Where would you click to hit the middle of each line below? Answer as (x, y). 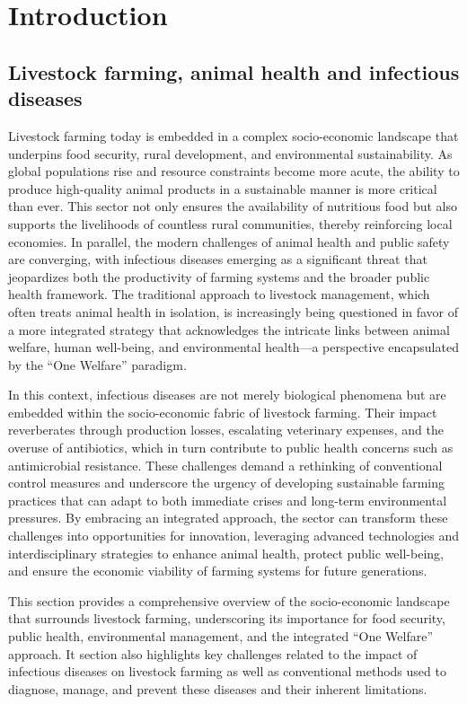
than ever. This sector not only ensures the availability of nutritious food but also (233, 206)
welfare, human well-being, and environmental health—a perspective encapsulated (233, 347)
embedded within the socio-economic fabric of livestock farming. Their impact (223, 412)
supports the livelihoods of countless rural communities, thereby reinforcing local (230, 223)
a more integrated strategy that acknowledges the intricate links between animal (229, 329)
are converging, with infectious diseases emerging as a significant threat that (218, 259)
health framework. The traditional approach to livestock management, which (219, 294)
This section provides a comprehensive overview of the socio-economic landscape (229, 600)
